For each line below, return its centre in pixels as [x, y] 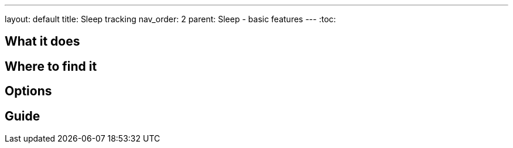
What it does [42, 42]
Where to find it [51, 66]
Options [28, 91]
